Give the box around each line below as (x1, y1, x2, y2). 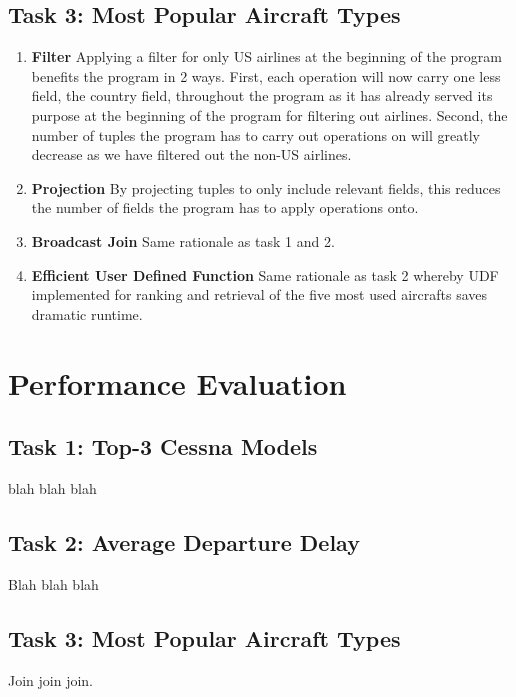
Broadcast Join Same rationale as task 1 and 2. (31, 230, 335, 251)
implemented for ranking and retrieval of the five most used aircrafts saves (31, 284, 488, 305)
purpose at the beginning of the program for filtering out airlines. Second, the (31, 104, 508, 125)
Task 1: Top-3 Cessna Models (8, 431, 318, 462)
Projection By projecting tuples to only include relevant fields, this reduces (31, 177, 501, 198)
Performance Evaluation (8, 362, 347, 403)
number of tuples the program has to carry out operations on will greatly (31, 124, 480, 145)
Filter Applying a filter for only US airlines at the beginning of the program (31, 46, 502, 67)
